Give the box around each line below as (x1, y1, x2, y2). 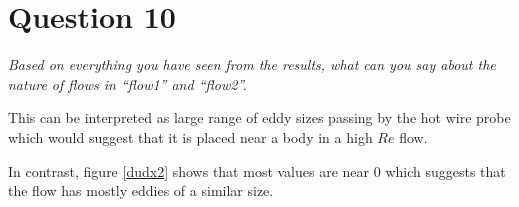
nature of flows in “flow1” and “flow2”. (8, 73, 247, 94)
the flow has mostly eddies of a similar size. (8, 180, 274, 201)
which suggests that (385, 160, 506, 181)
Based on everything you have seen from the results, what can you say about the (8, 54, 496, 75)
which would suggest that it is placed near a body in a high (8, 126, 373, 147)
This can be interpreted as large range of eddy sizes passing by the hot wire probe (8, 107, 511, 128)
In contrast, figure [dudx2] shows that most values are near (8, 160, 370, 181)
